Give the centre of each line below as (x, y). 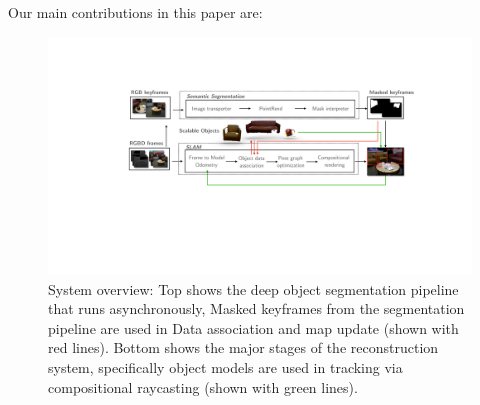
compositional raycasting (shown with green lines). (203, 386)
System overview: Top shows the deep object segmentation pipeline (253, 288)
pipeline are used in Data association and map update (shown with (253, 327)
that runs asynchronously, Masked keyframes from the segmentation (256, 308)
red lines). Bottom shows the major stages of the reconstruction (243, 347)
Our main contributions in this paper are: (135, 12)
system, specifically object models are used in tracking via (225, 367)
